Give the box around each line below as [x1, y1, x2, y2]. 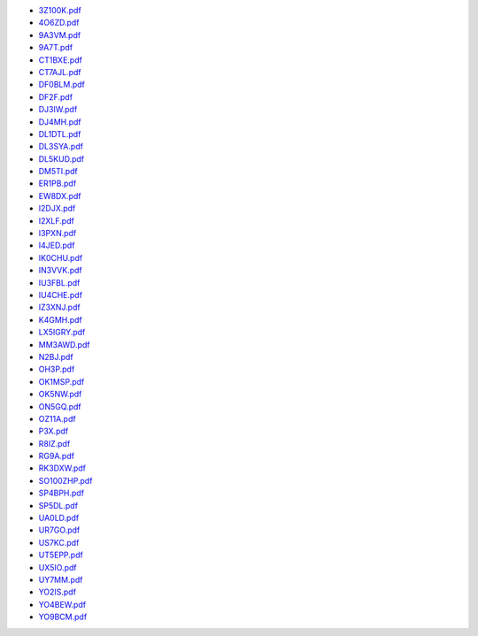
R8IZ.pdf [38, 438, 71, 448]
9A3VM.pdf [38, 29, 81, 40]
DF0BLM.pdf [38, 80, 86, 90]
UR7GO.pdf [38, 525, 81, 535]
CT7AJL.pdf [38, 66, 81, 77]
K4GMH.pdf [38, 314, 83, 325]
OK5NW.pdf [38, 389, 82, 400]
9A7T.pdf [38, 42, 73, 53]
